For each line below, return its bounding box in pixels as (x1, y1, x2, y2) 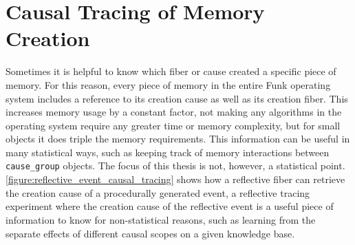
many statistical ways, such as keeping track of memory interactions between (6, 145, 330, 159)
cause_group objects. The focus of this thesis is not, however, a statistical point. (6, 158, 345, 173)
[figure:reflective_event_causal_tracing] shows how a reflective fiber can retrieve (6, 172, 345, 187)
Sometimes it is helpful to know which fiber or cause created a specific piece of (6, 64, 336, 78)
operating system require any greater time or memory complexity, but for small (6, 118, 341, 132)
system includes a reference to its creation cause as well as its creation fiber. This (6, 91, 348, 105)
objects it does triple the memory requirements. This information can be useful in (6, 131, 350, 146)
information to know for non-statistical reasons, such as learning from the (6, 212, 316, 226)
